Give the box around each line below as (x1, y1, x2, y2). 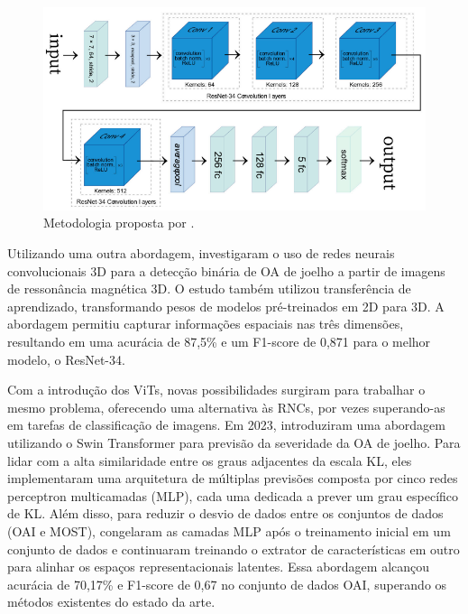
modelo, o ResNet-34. (7, 349, 125, 368)
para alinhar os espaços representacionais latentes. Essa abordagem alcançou (7, 557, 430, 576)
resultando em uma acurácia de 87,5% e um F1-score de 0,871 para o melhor (7, 331, 431, 350)
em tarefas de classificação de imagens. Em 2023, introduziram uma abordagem (7, 415, 445, 434)
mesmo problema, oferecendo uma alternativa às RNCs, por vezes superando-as (7, 397, 445, 416)
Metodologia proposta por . (43, 213, 195, 232)
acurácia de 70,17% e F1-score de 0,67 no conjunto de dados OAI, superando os (7, 574, 447, 593)
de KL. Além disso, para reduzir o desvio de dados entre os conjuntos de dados (7, 504, 444, 523)
